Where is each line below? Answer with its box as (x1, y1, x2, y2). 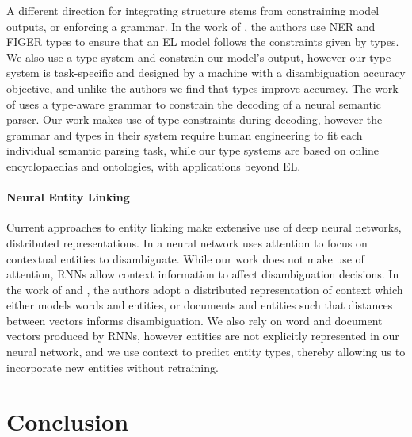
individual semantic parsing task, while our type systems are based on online (6, 142, 380, 159)
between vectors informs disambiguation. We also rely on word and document (6, 312, 383, 328)
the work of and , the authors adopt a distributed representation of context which (6, 281, 403, 297)
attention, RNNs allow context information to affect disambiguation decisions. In (6, 266, 399, 282)
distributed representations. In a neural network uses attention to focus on (6, 234, 368, 251)
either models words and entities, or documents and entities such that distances (6, 297, 393, 313)
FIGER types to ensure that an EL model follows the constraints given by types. (6, 33, 399, 50)
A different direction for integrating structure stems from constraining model (6, 2, 380, 18)
